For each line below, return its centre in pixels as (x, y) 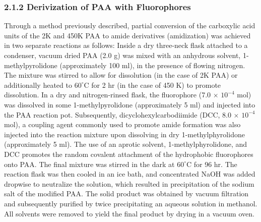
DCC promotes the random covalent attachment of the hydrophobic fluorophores (129, 154)
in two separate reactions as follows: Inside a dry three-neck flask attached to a (126, 45)
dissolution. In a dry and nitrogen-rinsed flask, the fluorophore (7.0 (108, 95)
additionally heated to (38, 85)
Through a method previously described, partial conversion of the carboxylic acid (130, 25)
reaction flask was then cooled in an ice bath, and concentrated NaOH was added (130, 174)
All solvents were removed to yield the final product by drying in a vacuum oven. (129, 213)
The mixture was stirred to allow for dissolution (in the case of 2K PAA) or (121, 75)
